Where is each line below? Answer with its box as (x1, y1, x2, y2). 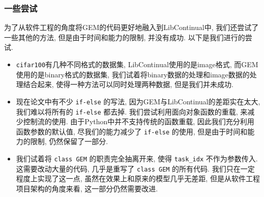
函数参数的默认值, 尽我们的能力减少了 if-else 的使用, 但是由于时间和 (16, 126, 248, 136)
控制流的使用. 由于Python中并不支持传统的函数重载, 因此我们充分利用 (23, 116, 254, 127)
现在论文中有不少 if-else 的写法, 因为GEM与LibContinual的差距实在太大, (16, 96, 260, 106)
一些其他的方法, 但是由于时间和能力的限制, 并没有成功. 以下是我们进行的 (4, 32, 245, 42)
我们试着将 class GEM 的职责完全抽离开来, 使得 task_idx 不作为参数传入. (16, 153, 258, 163)
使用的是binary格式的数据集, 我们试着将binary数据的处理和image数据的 (16, 69, 250, 79)
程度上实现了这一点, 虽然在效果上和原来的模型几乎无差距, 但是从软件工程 (16, 173, 260, 184)
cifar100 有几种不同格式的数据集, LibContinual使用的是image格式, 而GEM (16, 59, 258, 69)
